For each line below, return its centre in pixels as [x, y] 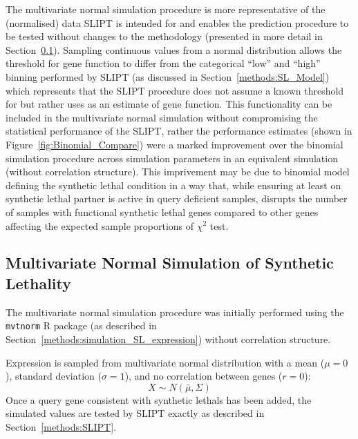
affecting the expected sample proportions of [100, 225]
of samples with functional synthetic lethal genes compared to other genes [162, 212]
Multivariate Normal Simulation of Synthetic [170, 263]
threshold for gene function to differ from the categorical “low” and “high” [163, 63]
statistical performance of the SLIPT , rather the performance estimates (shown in [179, 131]
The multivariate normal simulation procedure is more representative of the [166, 9]
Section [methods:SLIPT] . [61, 426]
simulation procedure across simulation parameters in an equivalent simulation [172, 158]
